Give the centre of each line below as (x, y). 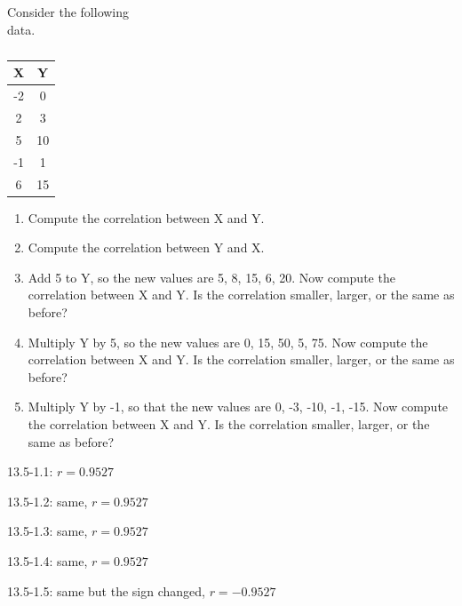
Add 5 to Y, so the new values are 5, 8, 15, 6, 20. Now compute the (211, 277)
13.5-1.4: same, (48, 561)
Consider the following (68, 12)
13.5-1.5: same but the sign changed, (106, 590)
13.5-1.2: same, (48, 501)
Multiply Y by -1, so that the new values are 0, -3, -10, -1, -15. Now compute (238, 407)
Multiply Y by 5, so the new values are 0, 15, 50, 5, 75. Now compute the (228, 342)
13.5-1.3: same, (48, 531)
